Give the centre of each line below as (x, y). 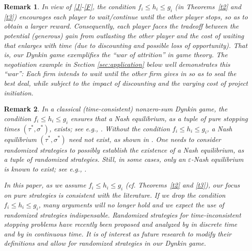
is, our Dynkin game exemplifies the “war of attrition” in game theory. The (116, 55)
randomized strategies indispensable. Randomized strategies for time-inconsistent (123, 214)
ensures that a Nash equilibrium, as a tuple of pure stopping (159, 118)
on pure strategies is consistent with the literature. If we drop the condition (115, 195)
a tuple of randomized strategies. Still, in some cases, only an (95, 159)
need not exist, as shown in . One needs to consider (145, 139)
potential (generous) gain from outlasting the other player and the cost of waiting (124, 35)
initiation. (19, 92)
